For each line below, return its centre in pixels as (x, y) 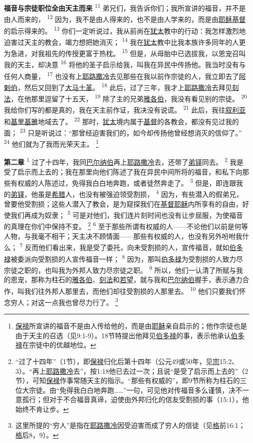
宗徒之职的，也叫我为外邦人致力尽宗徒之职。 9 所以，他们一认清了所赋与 (120, 269)
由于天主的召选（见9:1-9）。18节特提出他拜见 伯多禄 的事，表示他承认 (123, 335)
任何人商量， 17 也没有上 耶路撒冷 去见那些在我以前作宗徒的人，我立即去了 (122, 75)
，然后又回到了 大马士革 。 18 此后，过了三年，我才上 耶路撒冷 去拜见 (125, 86)
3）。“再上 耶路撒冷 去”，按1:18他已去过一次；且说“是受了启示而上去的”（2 (132, 371)
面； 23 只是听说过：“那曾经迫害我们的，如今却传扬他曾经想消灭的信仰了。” (123, 132)
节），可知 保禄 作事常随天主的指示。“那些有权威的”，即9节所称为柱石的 (128, 380)
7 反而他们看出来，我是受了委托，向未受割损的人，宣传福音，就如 (125, 246)
